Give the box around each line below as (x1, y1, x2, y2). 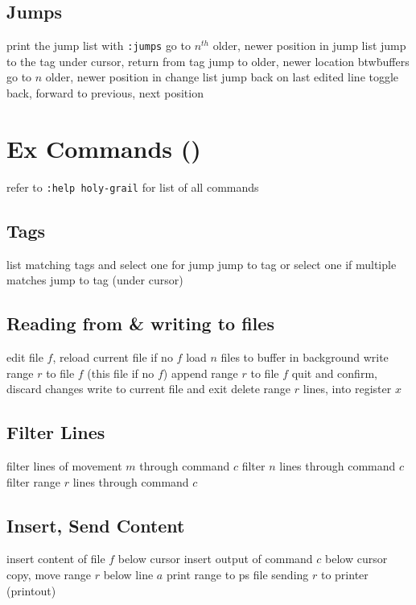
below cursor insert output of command (117, 550, 313, 567)
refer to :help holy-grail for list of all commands (6, 178, 259, 195)
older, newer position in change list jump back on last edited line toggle (45, 68, 399, 85)
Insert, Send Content (6, 512, 185, 537)
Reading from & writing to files (6, 311, 274, 336)
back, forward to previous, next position (6, 85, 204, 102)
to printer (320, 566, 369, 582)
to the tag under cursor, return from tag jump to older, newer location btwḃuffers (6, 52, 410, 69)
